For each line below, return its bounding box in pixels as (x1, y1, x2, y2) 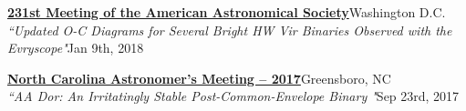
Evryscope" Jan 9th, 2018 (7, 38, 144, 57)
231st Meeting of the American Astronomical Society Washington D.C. (7, 3, 446, 21)
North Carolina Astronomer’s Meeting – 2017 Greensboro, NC (7, 68, 391, 87)
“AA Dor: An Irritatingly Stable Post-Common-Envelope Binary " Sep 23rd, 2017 (7, 86, 460, 106)
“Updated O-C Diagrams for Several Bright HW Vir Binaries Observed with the (7, 20, 452, 39)
